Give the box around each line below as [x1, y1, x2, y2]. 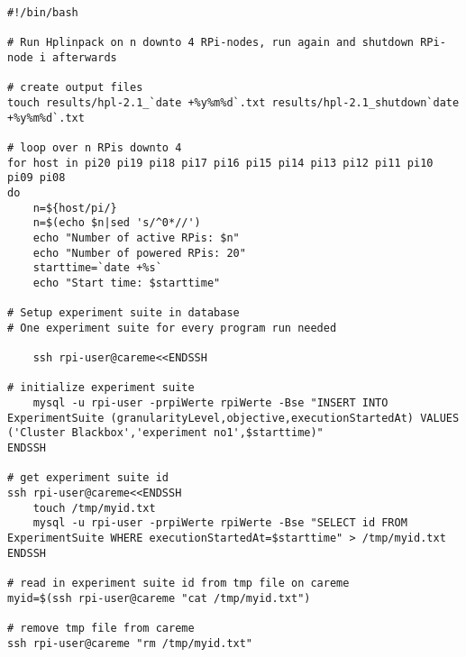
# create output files [7, 81, 143, 95]
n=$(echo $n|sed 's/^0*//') [32, 216, 201, 230]
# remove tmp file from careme [7, 621, 195, 634]
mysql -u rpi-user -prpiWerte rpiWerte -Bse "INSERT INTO [32, 397, 388, 410]
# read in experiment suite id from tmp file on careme [7, 576, 350, 589]
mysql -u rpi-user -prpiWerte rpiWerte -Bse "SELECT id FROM [32, 516, 407, 530]
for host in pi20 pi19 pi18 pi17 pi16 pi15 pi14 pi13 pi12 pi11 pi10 [7, 156, 434, 169]
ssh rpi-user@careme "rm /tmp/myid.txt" [7, 636, 253, 650]
